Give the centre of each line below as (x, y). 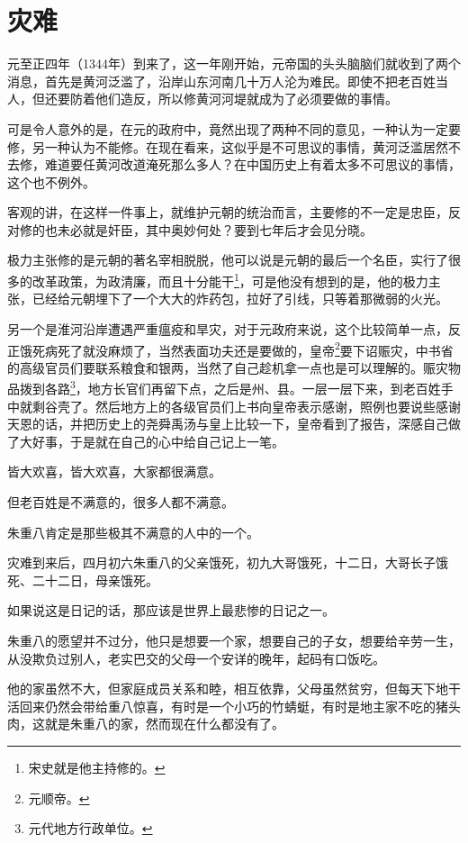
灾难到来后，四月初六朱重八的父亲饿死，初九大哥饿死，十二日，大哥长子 (221, 562)
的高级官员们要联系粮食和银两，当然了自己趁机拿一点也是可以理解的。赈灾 (228, 367)
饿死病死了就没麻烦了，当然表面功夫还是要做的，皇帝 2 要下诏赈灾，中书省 (236, 349)
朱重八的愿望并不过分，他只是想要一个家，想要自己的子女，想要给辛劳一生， (234, 640)
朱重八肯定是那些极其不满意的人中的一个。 (133, 532)
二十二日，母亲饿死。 (95, 580)
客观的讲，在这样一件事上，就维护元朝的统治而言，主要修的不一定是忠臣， (228, 212)
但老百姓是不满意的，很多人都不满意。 (121, 501)
